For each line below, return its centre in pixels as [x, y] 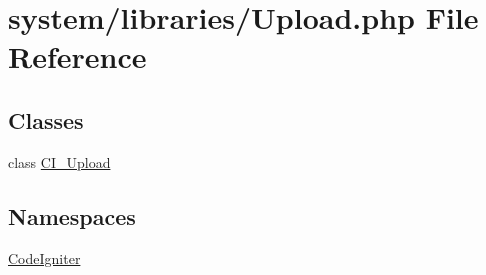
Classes [46, 119]
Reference [77, 56]
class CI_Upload [59, 161]
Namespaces [72, 215]
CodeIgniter [44, 257]
